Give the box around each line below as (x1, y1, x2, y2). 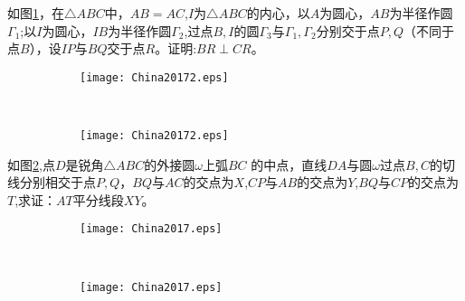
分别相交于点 (19, 173, 96, 192)
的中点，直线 (251, 155, 327, 174)
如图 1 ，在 (7, 4, 64, 22)
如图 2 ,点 (7, 155, 55, 174)
